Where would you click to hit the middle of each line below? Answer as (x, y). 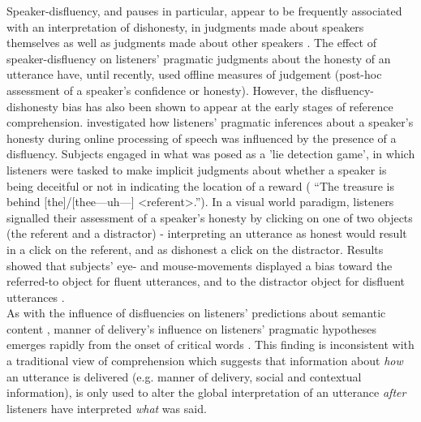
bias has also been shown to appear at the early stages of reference (228, 106)
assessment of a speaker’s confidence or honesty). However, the (162, 90)
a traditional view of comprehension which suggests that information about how (205, 361)
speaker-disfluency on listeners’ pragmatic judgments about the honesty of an (199, 58)
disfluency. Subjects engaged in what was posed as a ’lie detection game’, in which (211, 154)
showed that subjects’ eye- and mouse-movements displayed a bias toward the (200, 265)
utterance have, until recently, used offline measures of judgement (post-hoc (194, 74)
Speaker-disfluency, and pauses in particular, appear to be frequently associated (204, 11)
